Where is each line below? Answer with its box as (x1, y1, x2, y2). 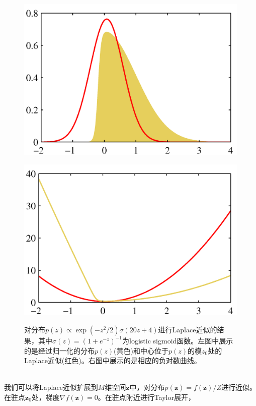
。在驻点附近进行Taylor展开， (98, 391, 195, 402)
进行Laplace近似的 (158, 324, 217, 334)
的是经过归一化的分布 (24, 345, 95, 356)
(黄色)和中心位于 (114, 345, 168, 356)
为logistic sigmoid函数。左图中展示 (122, 335, 233, 345)
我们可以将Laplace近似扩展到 (4, 382, 98, 392)
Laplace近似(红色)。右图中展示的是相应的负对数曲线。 (24, 355, 201, 366)
